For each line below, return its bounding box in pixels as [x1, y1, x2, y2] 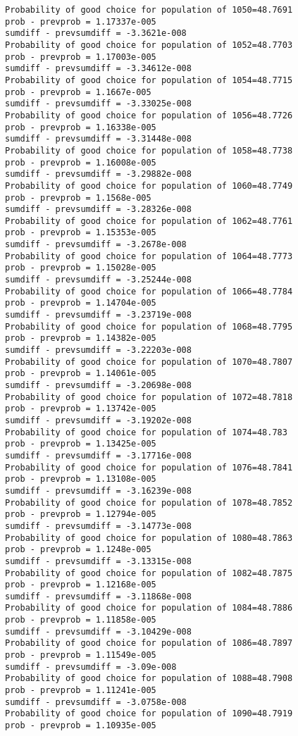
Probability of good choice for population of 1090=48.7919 [5, 709, 293, 719]
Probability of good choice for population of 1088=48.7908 [5, 673, 293, 684]
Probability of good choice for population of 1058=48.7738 [5, 145, 293, 156]
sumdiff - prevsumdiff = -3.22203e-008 [5, 345, 192, 356]
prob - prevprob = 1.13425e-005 [5, 439, 156, 449]
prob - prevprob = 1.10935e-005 [5, 721, 156, 731]
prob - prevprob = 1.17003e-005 [5, 51, 156, 62]
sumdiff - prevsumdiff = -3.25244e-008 [5, 275, 192, 285]
